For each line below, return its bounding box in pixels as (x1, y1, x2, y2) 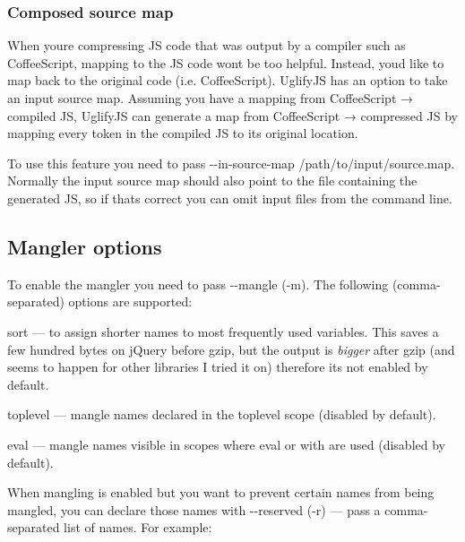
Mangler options (7, 232, 162, 260)
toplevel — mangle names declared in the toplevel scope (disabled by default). (7, 405, 436, 424)
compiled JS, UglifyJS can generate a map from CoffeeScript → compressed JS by (7, 106, 458, 125)
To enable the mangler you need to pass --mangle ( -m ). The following (7, 274, 389, 293)
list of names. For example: (64, 518, 212, 537)
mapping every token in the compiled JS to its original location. (7, 124, 358, 142)
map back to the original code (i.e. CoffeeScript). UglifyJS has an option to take (7, 71, 448, 90)
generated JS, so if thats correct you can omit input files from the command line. (7, 188, 452, 207)
